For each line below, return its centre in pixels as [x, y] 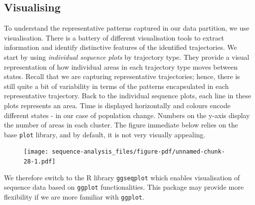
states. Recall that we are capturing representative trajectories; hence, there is [122, 76]
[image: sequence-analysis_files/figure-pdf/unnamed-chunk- [125, 152]
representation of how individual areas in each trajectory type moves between [121, 66]
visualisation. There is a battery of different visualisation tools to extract [114, 37]
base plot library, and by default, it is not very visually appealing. [105, 134]
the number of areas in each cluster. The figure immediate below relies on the [121, 125]
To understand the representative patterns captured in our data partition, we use [127, 28]
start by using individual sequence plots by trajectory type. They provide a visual [127, 57]
